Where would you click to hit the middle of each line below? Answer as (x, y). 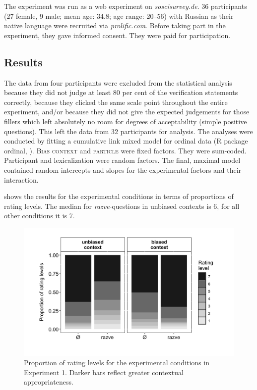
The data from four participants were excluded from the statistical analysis (118, 82)
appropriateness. (49, 382)
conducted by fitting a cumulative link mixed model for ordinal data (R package (126, 141)
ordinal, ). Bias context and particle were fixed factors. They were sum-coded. (125, 150)
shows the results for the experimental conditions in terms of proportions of (119, 196)
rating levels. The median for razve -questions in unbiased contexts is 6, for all (122, 206)
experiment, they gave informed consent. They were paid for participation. (117, 35)
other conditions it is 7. (39, 216)
